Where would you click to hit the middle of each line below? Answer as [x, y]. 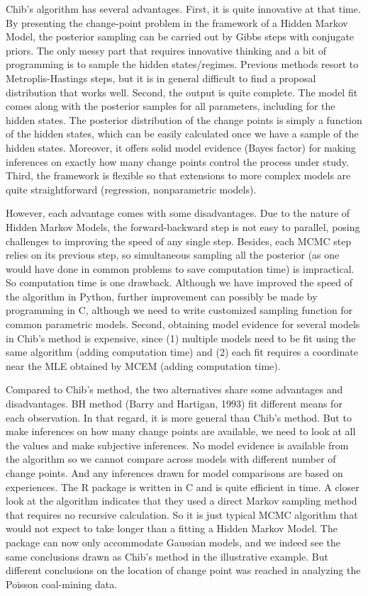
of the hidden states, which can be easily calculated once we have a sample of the [182, 134]
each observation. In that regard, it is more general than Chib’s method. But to [179, 417]
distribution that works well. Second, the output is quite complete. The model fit [182, 92]
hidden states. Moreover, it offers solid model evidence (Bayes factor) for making [181, 147]
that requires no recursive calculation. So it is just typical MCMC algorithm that [182, 514]
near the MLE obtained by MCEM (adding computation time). [143, 365]
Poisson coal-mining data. [62, 584]
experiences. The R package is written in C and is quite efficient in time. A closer [183, 487]
